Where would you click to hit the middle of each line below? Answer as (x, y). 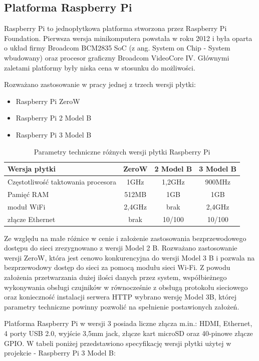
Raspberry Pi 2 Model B (54, 118)
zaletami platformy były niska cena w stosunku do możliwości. (100, 67)
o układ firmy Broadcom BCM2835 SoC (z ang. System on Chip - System (117, 48)
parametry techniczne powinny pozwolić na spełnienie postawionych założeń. (122, 306)
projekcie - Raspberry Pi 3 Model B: (60, 353)
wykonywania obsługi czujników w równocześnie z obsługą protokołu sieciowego (126, 287)
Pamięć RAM (28, 194)
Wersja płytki (32, 169)
